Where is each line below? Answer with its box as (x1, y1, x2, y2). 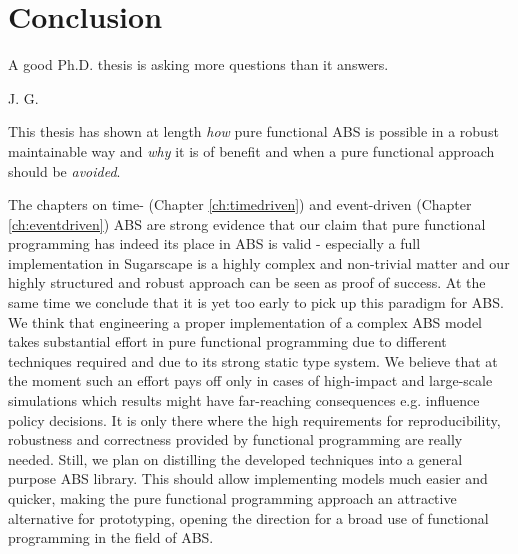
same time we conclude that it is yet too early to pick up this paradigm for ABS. (8, 292, 504, 313)
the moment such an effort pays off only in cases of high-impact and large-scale (8, 370, 493, 391)
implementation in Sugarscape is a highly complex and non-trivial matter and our (8, 252, 510, 273)
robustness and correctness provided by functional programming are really (8, 429, 463, 450)
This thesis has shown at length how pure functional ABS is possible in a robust (8, 121, 499, 142)
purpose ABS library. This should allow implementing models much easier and (8, 468, 488, 489)
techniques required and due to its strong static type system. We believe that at (8, 350, 498, 371)
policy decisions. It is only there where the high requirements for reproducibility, (8, 409, 501, 430)
